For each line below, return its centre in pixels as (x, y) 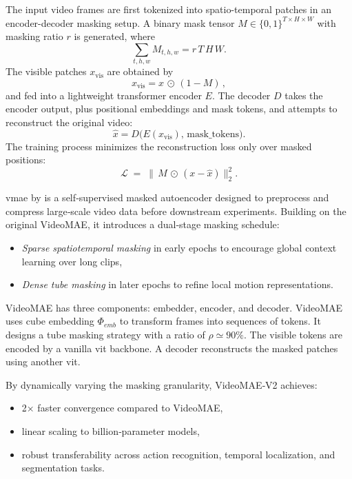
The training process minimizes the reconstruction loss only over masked (159, 146)
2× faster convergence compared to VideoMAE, (122, 408)
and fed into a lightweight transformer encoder (104, 95)
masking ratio (34, 36)
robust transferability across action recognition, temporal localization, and (178, 454)
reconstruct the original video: (69, 122)
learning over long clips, (72, 261)
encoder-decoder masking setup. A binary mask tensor (120, 22)
